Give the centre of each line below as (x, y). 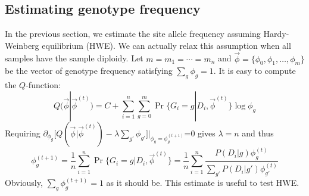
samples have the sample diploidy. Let (74, 58)
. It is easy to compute (255, 71)
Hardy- (276, 34)
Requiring (23, 133)
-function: (43, 85)
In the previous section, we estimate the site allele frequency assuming (133, 34)
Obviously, (24, 183)
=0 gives (200, 133)
